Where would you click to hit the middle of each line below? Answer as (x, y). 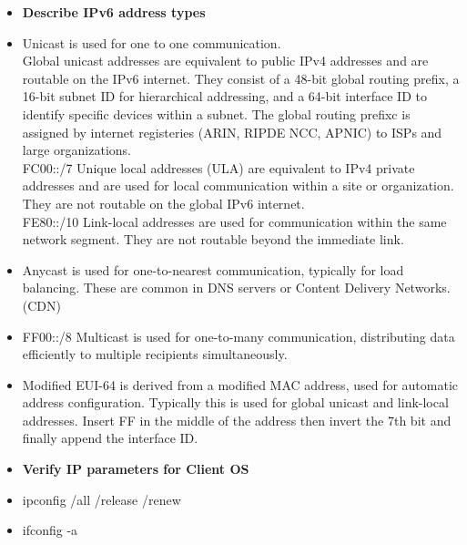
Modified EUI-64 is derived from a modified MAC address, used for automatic (240, 384)
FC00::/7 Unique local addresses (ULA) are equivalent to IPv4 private (218, 167)
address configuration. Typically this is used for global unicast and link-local (235, 402)
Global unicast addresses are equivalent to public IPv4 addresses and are (225, 61)
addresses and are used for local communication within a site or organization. (238, 185)
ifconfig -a (50, 530)
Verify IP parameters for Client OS (136, 469)
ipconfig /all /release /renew (102, 499)
